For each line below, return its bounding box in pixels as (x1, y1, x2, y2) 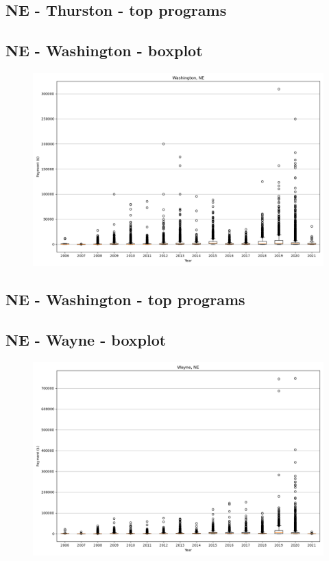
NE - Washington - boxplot (5, 40, 203, 61)
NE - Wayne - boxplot (5, 329, 167, 350)
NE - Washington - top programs (5, 289, 245, 310)
